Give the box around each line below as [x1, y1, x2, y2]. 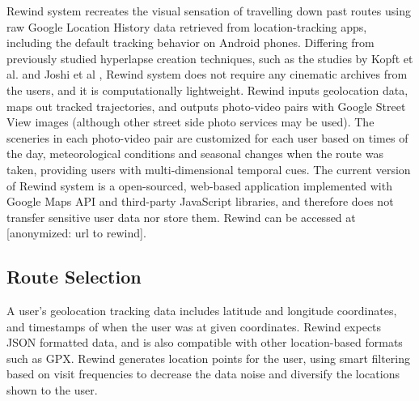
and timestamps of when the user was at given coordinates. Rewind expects [6, 318, 382, 335]
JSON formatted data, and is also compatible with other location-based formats [6, 334, 403, 351]
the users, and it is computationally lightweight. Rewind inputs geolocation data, [6, 81, 408, 98]
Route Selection [6, 264, 142, 289]
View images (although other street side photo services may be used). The [6, 113, 375, 130]
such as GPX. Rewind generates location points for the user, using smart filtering [6, 349, 410, 366]
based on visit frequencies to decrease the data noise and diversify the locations [6, 365, 400, 382]
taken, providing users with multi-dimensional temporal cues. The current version [6, 160, 411, 177]
